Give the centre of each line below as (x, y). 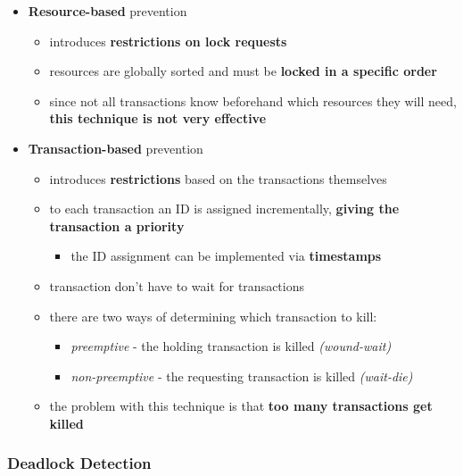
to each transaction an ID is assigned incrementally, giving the (224, 209)
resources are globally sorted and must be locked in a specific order (243, 71)
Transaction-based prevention (116, 148)
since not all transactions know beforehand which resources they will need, (253, 100)
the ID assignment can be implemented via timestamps (226, 256)
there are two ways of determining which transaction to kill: (213, 316)
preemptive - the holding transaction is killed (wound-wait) (231, 346)
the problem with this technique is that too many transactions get (241, 406)
